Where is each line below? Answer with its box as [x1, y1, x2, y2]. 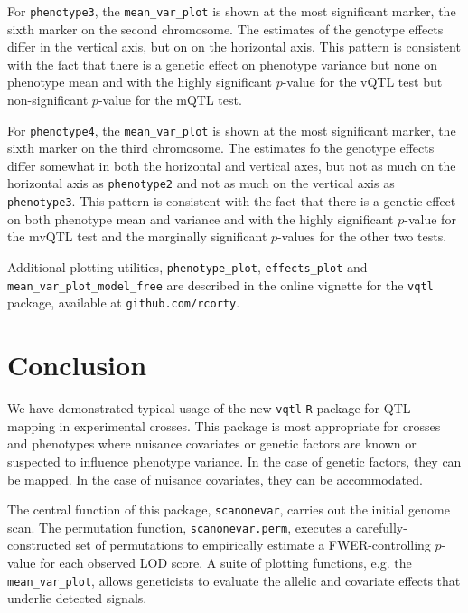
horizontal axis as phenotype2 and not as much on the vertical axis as [7, 174, 395, 193]
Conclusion [7, 346, 147, 383]
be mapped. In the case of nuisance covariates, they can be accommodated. [7, 469, 423, 488]
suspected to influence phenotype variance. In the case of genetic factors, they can [7, 451, 462, 470]
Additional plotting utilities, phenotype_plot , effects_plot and [7, 257, 368, 276]
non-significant [7, 90, 89, 109]
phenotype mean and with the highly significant [7, 72, 272, 91]
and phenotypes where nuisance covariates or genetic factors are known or [7, 434, 417, 453]
